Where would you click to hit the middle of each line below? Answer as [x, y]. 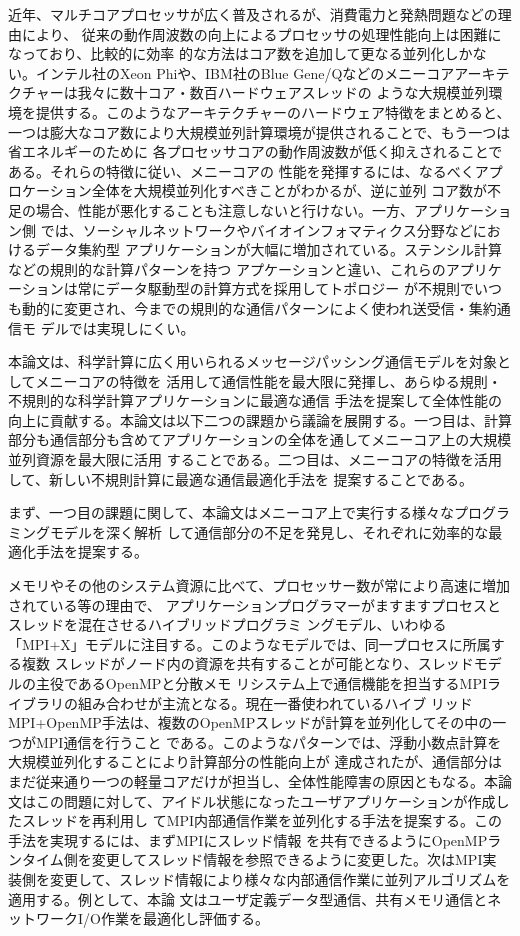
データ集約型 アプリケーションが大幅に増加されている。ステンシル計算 [268, 249]
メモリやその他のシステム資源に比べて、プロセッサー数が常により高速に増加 [259, 585]
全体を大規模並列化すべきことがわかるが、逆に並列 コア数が [289, 190]
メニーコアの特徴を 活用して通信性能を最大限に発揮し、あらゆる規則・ [268, 380]
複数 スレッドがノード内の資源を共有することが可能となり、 [219, 663]
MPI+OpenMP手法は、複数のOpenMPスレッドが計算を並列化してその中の [250, 722]
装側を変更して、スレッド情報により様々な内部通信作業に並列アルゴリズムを [259, 878]
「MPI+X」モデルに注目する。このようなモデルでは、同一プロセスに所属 [249, 643]
